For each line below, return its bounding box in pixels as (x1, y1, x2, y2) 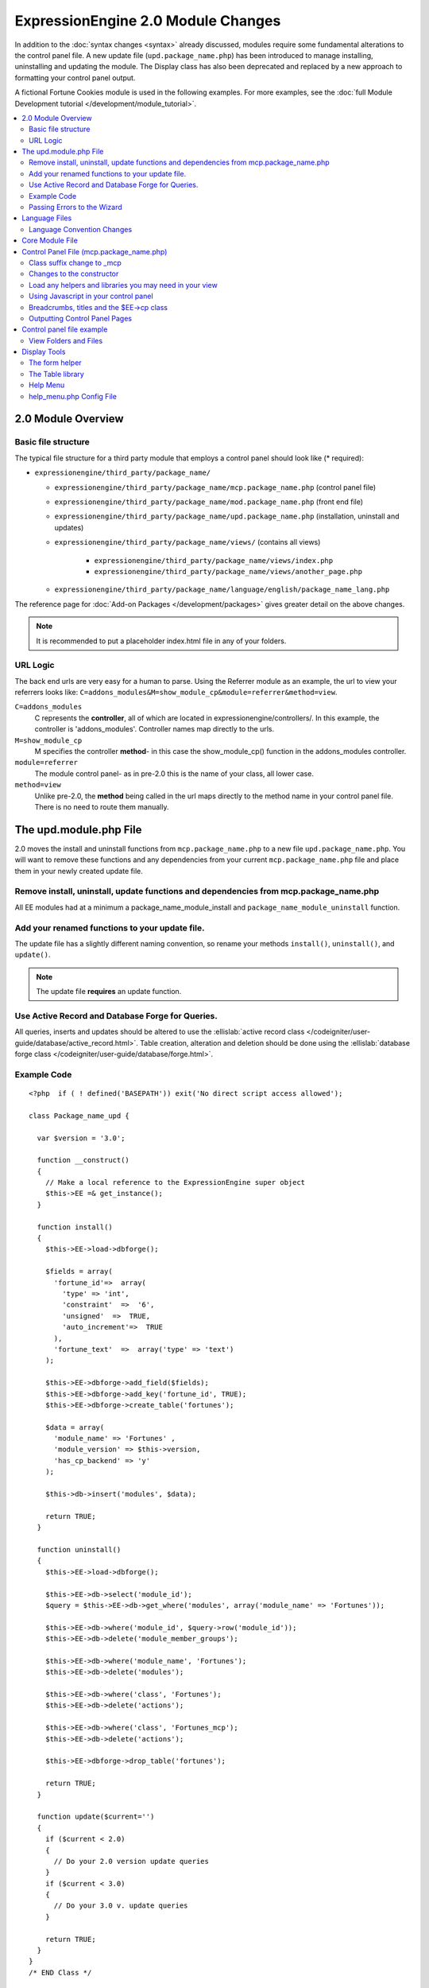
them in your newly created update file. (14, 866, 143, 876)
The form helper (29, 358, 83, 367)
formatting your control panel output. (14, 72, 136, 83)
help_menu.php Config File (29, 391, 117, 401)
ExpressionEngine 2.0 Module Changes (14, 12, 281, 29)
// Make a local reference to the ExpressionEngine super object (44, 1178, 306, 1187)
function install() (37, 1222, 113, 1232)
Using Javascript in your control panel (29, 291, 154, 301)
